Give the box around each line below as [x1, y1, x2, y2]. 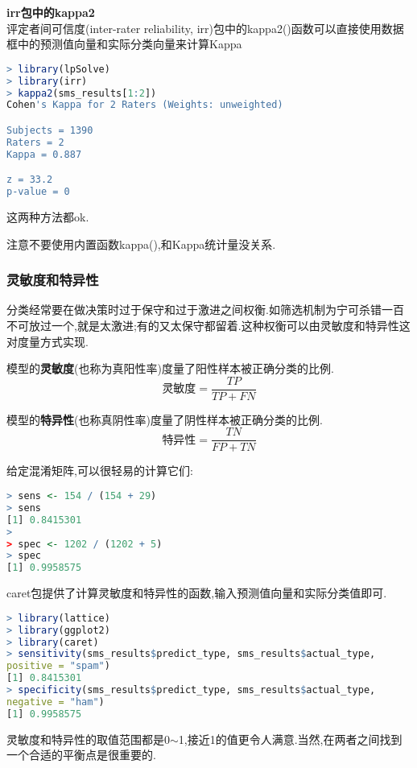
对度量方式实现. [6, 332, 89, 349]
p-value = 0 [6, 186, 70, 198]
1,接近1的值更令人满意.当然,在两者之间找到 [178, 730, 403, 747]
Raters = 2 [6, 136, 64, 148]
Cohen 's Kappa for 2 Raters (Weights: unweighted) [6, 99, 283, 111]
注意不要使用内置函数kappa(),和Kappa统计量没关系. [6, 235, 276, 252]
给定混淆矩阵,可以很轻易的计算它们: [6, 462, 193, 479]
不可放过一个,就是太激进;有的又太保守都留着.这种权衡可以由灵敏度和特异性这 [6, 316, 411, 333]
